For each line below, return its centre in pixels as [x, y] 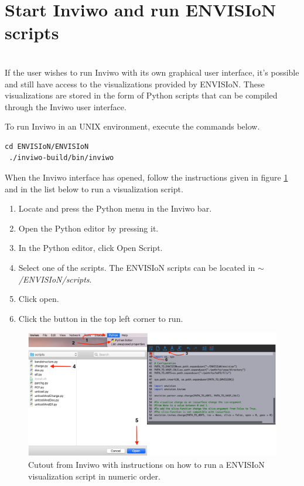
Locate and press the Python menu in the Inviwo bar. [115, 208]
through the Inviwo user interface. [66, 106]
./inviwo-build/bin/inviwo [62, 158]
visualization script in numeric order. [94, 476]
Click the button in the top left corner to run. [101, 318]
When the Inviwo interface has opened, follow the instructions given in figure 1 [146, 177]
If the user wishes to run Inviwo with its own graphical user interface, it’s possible [152, 72]
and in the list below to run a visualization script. [94, 188]
